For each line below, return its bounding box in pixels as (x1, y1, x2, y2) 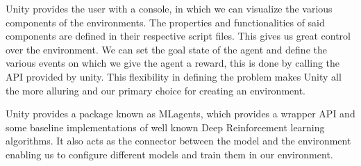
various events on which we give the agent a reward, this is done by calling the (6, 56, 340, 70)
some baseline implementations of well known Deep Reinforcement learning (6, 119, 325, 134)
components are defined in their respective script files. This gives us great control (6, 28, 351, 43)
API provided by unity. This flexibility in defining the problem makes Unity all (6, 69, 342, 83)
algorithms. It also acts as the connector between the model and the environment (6, 133, 351, 148)
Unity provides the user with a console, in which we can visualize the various (6, 1, 333, 15)
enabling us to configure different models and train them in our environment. (6, 147, 333, 161)
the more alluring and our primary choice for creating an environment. (6, 83, 306, 97)
